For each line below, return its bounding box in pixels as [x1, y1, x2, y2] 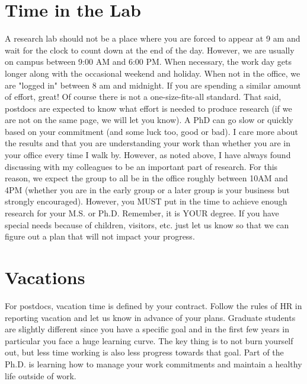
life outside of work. [5, 369, 76, 382]
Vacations [5, 265, 85, 289]
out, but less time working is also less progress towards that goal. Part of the [5, 346, 284, 358]
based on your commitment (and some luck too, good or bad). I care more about [5, 125, 298, 137]
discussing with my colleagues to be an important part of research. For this [5, 160, 278, 172]
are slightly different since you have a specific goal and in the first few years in [5, 323, 290, 335]
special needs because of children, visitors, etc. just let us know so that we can [5, 218, 289, 231]
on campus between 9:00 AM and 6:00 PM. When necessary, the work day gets [5, 55, 292, 68]
